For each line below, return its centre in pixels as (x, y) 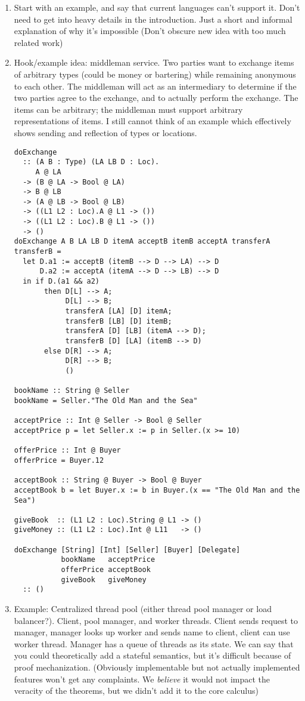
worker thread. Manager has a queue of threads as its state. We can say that (154, 643)
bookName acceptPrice (108, 560)
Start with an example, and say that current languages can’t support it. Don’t (157, 7)
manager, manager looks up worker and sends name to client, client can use (152, 632)
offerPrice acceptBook (106, 570)
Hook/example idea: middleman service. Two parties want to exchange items (154, 62)
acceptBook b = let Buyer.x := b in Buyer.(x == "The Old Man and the (157, 490)
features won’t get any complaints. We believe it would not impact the (142, 679)
